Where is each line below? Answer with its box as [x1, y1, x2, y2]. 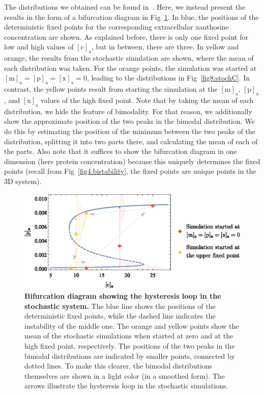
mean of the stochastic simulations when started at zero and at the [24, 330, 233, 341]
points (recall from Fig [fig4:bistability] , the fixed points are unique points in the [4, 166, 256, 176]
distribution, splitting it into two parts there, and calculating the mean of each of [4, 136, 258, 146]
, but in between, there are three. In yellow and [91, 41, 239, 52]
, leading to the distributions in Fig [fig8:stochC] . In [86, 72, 250, 83]
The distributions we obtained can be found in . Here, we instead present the [4, 2, 246, 12]
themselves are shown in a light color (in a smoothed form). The [24, 370, 225, 381]
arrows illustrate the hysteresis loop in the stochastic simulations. [24, 380, 228, 391]
